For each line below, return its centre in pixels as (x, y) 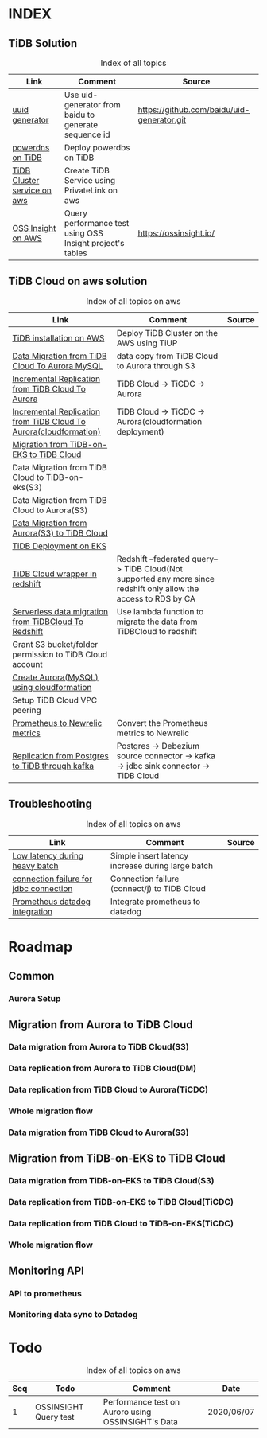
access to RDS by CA (156, 598)
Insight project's (94, 243)
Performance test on (141, 1402)
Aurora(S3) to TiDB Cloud (60, 532)
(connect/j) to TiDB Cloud (158, 888)
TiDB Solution (43, 43)
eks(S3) (27, 487)
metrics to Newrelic (153, 733)
